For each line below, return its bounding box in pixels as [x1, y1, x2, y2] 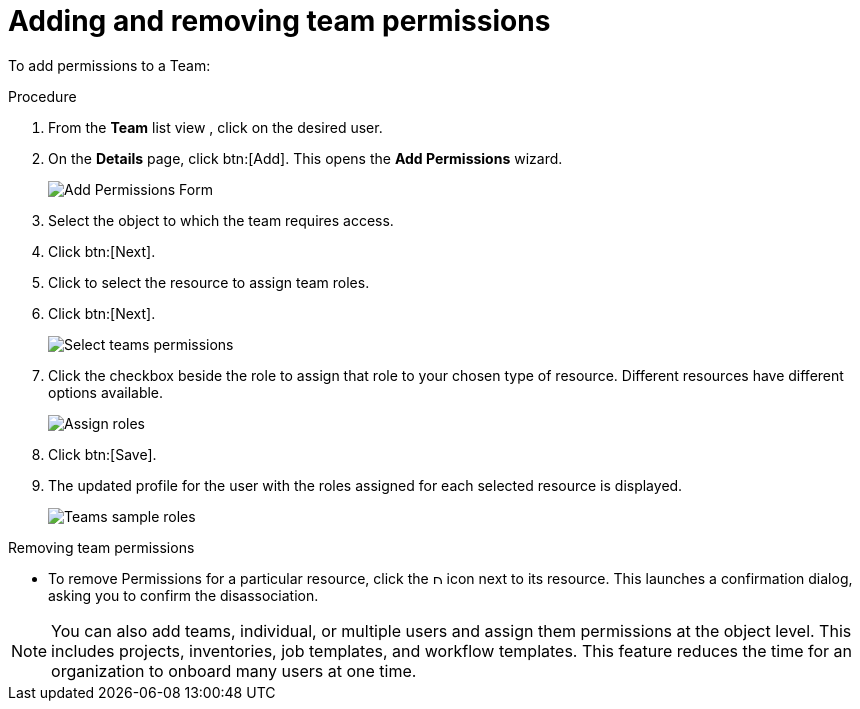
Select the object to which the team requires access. [48, 211, 394, 229]
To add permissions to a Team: [8, 56, 211, 74]
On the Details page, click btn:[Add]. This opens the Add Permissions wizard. [48, 149, 563, 167]
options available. [48, 383, 164, 401]
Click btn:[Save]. [48, 445, 157, 463]
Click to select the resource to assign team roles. [48, 273, 370, 291]
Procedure [8, 87, 77, 105]
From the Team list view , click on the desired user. [48, 118, 383, 136]
